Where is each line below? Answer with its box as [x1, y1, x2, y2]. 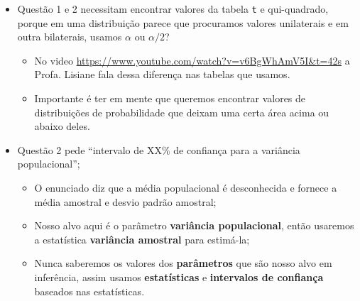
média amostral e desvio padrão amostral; [34, 194, 217, 209]
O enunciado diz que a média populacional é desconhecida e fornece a [34, 180, 337, 195]
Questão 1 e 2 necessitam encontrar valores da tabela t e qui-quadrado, [17, 1, 329, 16]
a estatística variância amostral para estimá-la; [34, 231, 250, 246]
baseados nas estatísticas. [34, 283, 145, 298]
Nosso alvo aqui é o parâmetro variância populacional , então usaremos [34, 218, 354, 233]
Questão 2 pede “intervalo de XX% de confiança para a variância [17, 142, 300, 157]
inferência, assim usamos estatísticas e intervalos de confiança [34, 269, 324, 284]
